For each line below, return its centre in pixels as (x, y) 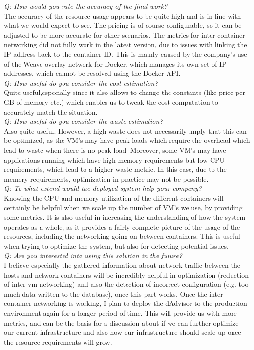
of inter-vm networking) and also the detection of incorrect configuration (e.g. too (126, 284)
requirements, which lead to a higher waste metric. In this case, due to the (115, 169)
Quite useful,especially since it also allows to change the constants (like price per (125, 92)
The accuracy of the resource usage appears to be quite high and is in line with (123, 15)
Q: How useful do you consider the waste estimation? (84, 121)
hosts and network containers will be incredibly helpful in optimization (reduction (126, 274)
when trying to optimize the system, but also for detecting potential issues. (116, 245)
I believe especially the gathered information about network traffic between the (122, 265)
